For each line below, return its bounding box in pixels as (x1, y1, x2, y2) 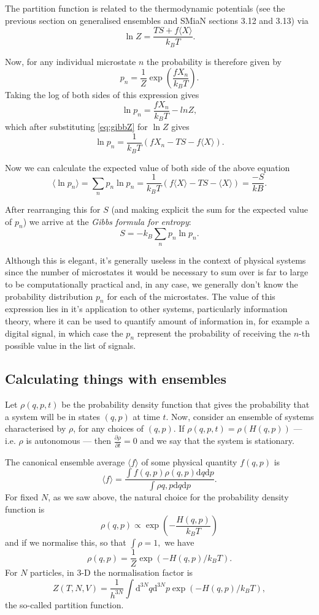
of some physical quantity (141, 455, 237, 468)
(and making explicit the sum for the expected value (111, 202, 308, 215)
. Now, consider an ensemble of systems (166, 410, 314, 422)
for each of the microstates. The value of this (107, 289, 275, 302)
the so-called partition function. (5, 598, 124, 611)
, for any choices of (73, 422, 144, 435)
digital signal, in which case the (5, 326, 123, 339)
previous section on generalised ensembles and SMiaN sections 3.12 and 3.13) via (5, 13, 309, 26)
